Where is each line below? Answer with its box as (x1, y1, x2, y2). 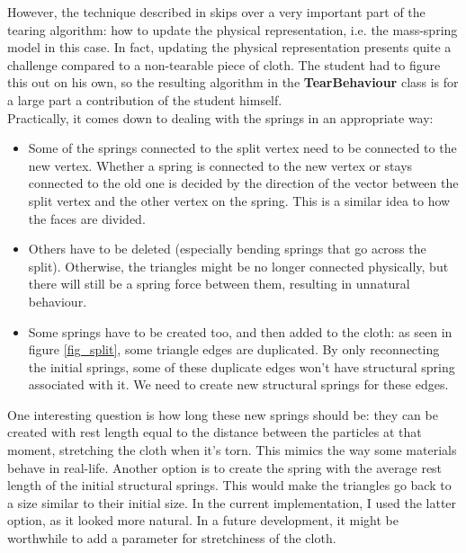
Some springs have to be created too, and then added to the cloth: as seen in (28, 322, 453, 341)
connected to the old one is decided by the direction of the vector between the (28, 174, 459, 192)
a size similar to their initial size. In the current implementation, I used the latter (7, 493, 457, 512)
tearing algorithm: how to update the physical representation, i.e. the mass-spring (7, 20, 458, 39)
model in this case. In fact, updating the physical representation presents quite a (7, 38, 452, 57)
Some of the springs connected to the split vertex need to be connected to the (28, 138, 457, 157)
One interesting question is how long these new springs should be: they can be (7, 405, 438, 424)
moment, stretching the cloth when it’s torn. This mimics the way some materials (7, 441, 457, 459)
